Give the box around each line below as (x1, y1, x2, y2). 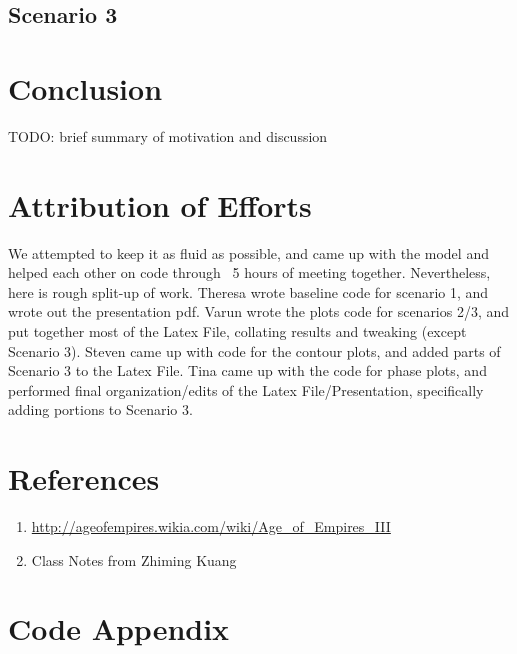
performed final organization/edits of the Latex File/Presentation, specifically (8, 379, 484, 400)
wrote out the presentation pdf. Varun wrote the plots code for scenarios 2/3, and (8, 301, 510, 322)
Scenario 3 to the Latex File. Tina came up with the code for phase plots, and (8, 360, 487, 381)
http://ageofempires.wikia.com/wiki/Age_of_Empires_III (31, 516, 391, 537)
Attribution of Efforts (8, 184, 312, 225)
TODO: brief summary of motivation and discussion (8, 125, 328, 146)
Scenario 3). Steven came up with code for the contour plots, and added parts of (8, 340, 501, 361)
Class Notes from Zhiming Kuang (31, 549, 237, 570)
